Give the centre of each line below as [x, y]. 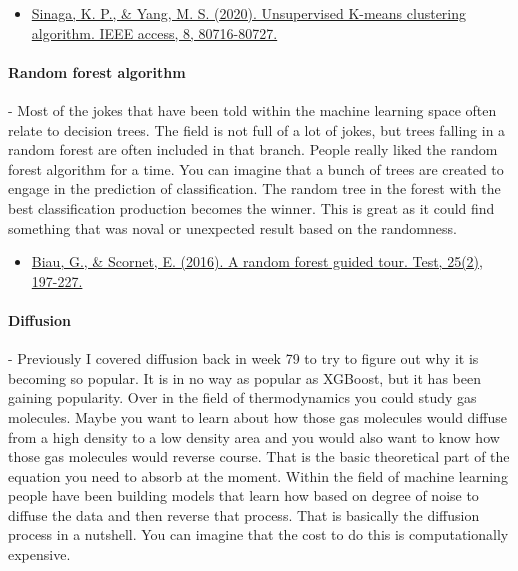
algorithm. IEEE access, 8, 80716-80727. [154, 32]
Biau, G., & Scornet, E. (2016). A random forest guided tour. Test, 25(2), [257, 261]
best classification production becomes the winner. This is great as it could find [251, 207]
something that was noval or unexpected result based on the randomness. [232, 227]
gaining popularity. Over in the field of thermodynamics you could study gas [242, 397]
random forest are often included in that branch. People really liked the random [253, 149]
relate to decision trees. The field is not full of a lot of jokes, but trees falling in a [257, 129]
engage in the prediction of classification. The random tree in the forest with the [254, 188]
